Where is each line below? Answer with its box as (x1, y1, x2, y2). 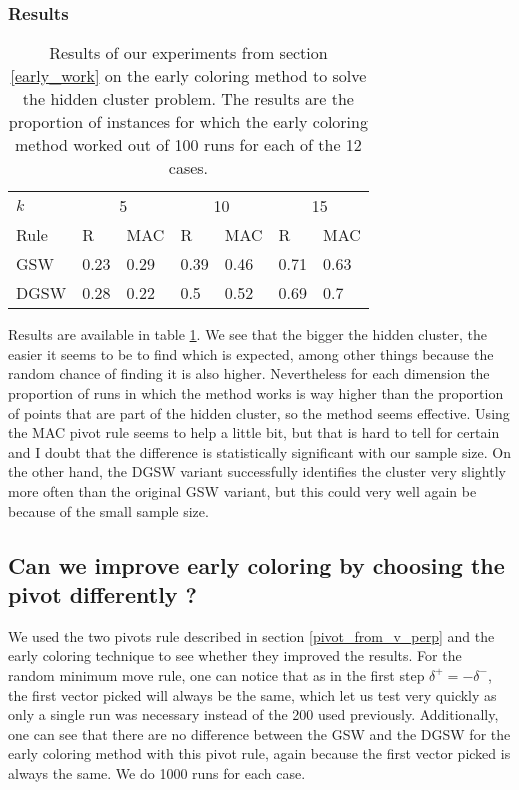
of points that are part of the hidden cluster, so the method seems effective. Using (8, 402, 510, 423)
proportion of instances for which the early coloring (8, 110, 368, 134)
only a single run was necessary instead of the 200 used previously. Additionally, (8, 704, 499, 725)
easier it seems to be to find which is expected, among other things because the (8, 343, 494, 364)
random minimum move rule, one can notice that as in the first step (8, 664, 425, 685)
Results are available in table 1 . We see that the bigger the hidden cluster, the (8, 324, 487, 345)
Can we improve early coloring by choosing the (8, 549, 505, 580)
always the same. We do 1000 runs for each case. (8, 762, 306, 783)
